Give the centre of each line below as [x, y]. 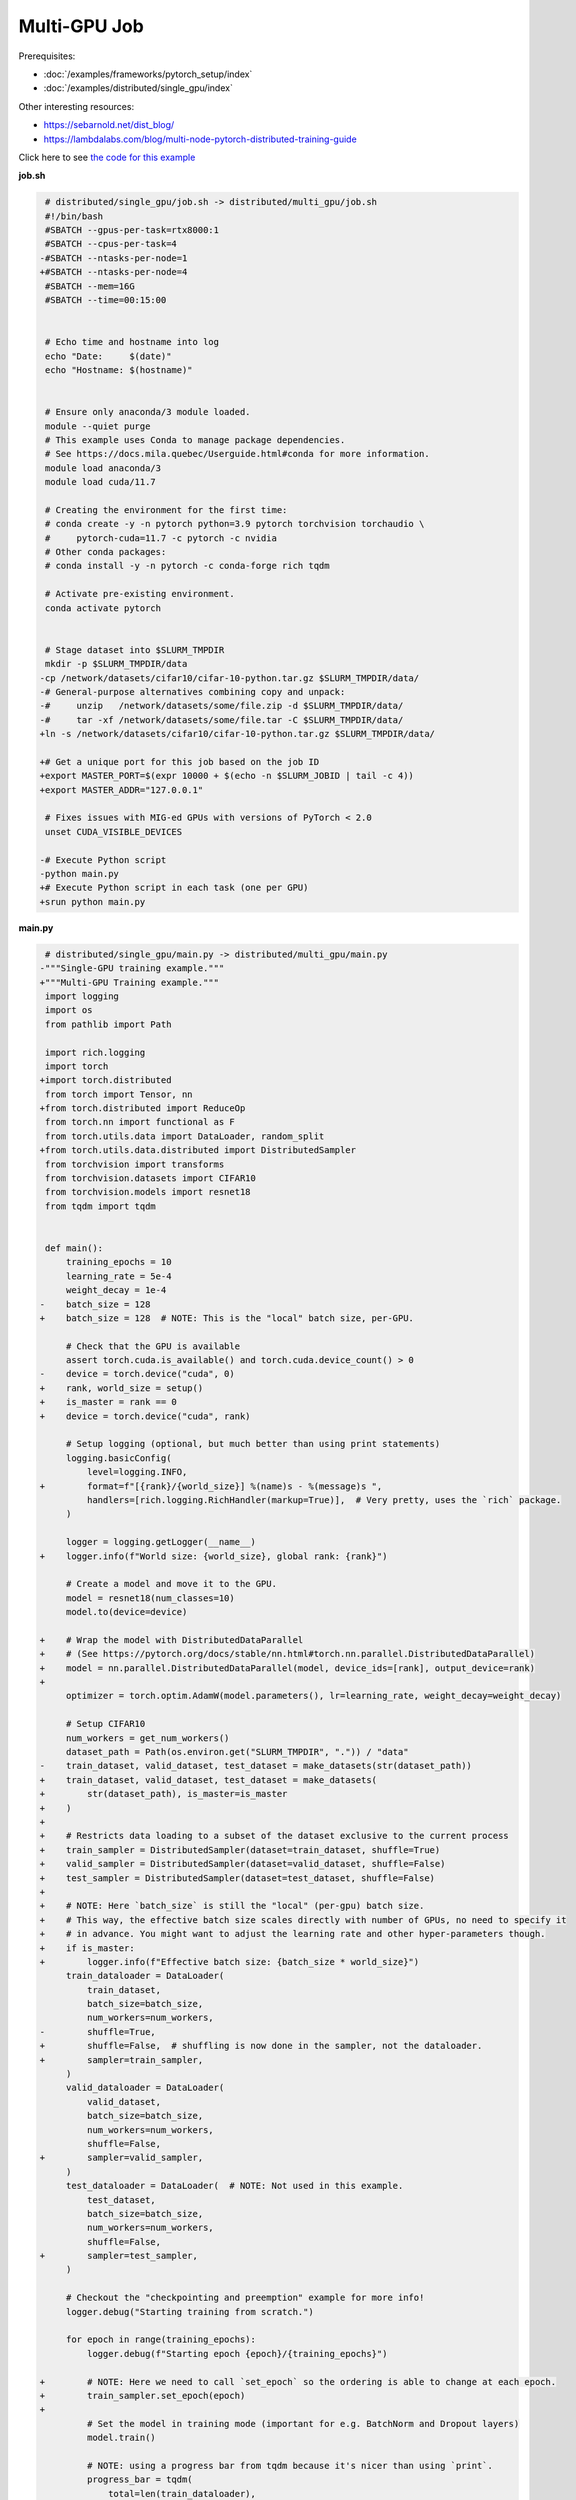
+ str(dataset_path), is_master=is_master [163, 1794]
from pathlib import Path [108, 1024]
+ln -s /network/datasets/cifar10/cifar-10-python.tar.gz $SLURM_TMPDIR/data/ [237, 734]
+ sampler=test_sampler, [119, 2256]
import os [69, 1010]
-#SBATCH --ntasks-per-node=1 [113, 258]
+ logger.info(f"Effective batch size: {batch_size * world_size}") [229, 1961]
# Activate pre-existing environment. [140, 594]
